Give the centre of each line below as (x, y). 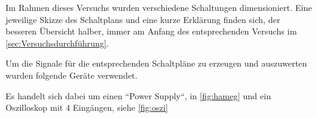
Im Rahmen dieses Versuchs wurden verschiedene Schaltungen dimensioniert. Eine (159, 7)
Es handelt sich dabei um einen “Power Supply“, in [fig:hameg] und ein (138, 95)
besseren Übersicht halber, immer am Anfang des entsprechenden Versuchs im (151, 31)
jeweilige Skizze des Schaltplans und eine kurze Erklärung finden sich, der (143, 19)
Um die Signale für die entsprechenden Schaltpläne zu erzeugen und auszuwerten (156, 63)
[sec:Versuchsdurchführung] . (57, 43)
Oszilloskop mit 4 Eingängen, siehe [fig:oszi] (87, 107)
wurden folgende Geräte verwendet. (72, 75)
